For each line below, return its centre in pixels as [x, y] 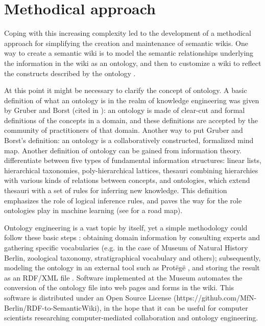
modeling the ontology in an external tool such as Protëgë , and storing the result [132, 267]
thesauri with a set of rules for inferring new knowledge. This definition [116, 190]
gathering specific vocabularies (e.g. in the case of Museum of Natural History [126, 247]
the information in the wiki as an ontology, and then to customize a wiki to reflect [133, 63]
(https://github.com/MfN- [215, 297]
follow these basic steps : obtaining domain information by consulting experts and [132, 237]
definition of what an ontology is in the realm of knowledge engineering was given [132, 100]
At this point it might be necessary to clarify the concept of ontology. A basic [126, 90]
